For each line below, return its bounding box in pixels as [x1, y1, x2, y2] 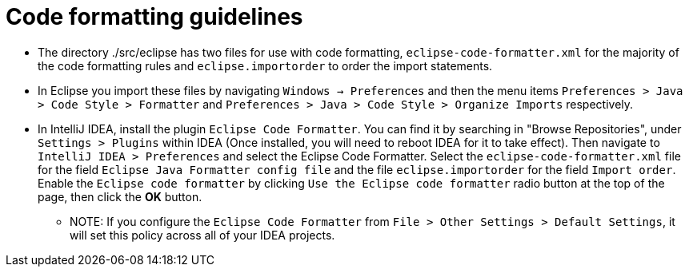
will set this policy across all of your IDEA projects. [70, 227, 335, 242]
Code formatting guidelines [6, 3, 303, 30]
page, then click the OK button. [38, 189, 202, 204]
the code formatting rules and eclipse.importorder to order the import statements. [38, 58, 493, 73]
